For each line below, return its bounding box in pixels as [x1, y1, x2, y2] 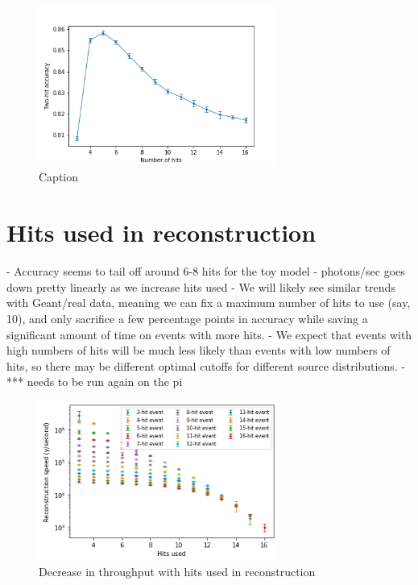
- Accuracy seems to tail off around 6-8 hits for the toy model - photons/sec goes [6, 263, 405, 280]
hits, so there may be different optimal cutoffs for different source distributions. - [6, 357, 405, 374]
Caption [39, 168, 79, 185]
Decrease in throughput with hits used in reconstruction [39, 563, 316, 580]
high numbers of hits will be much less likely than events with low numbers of [6, 342, 391, 359]
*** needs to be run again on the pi [6, 373, 183, 390]
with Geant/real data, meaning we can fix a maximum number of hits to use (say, [6, 294, 411, 311]
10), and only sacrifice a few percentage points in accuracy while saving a [6, 309, 368, 326]
